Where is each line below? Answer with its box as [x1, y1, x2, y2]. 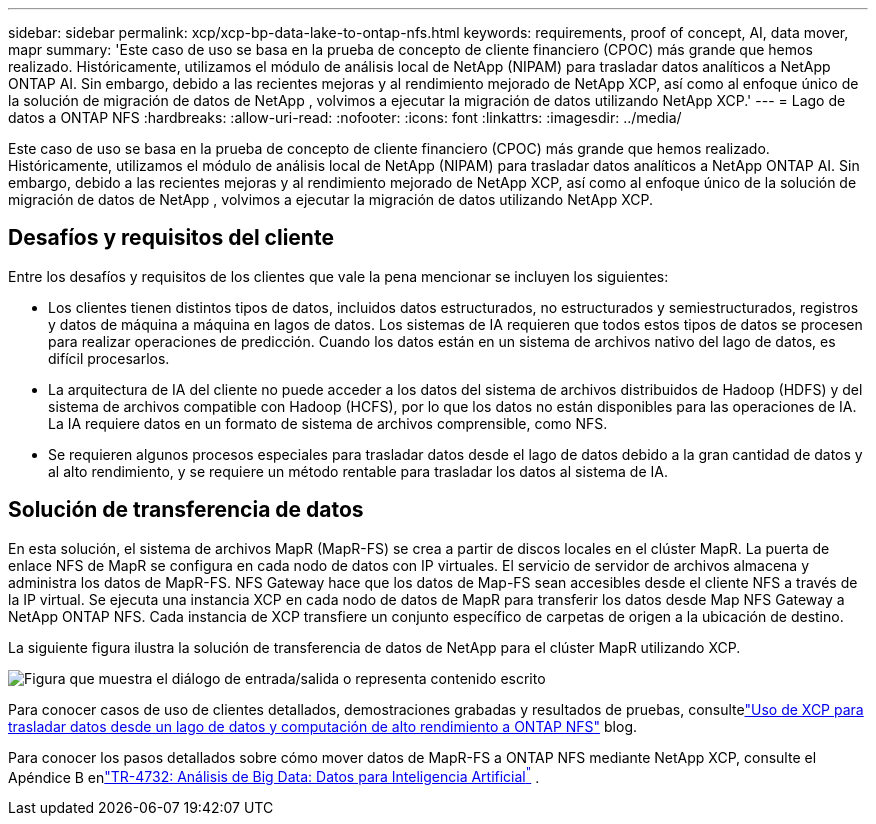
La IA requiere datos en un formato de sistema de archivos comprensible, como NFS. [48, 414, 608, 432]
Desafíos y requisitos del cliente [8, 225, 334, 251]
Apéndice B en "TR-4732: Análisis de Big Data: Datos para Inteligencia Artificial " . [8, 765, 540, 786]
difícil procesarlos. [48, 349, 170, 367]
